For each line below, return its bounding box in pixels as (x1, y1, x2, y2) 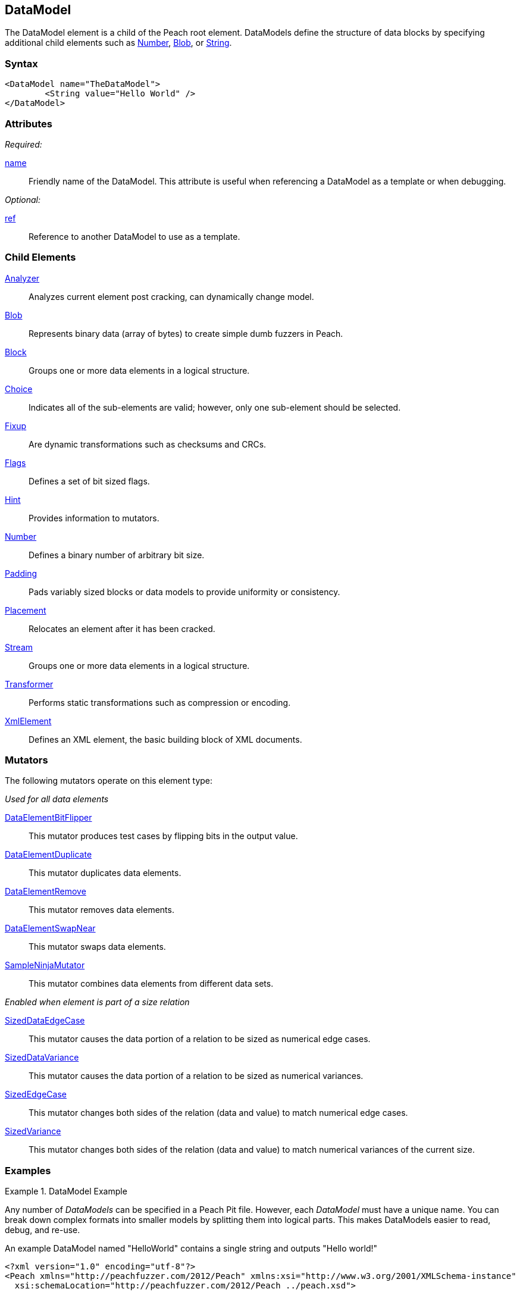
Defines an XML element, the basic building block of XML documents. (29, 734, 302, 745)
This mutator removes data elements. (29, 905, 174, 915)
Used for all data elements (5, 794, 109, 805)
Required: (5, 139, 42, 149)
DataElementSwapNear (5, 923, 96, 934)
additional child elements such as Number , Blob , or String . (5, 37, 232, 48)
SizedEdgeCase (5, 1089, 67, 1100)
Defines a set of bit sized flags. (29, 476, 150, 486)
